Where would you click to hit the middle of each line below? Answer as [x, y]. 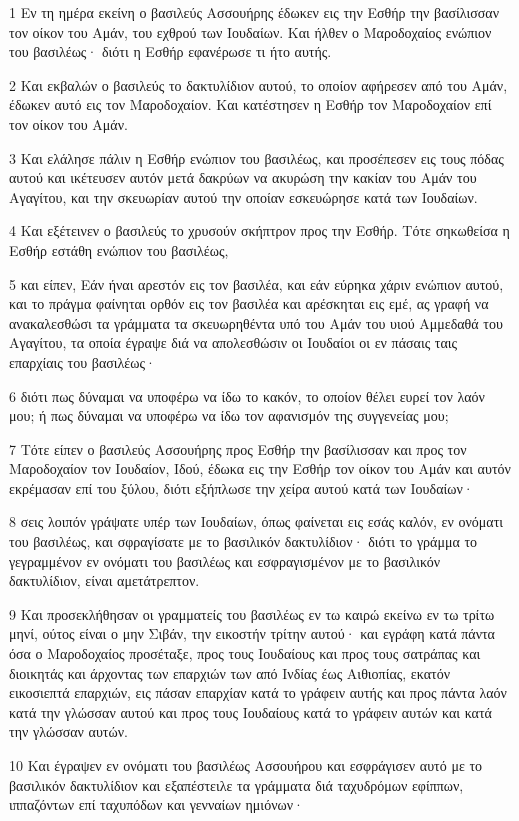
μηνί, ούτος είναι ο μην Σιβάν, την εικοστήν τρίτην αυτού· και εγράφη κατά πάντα [252, 633]
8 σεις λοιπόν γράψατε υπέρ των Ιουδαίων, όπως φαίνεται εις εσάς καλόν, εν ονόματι [256, 521]
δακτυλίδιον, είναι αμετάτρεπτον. [104, 580]
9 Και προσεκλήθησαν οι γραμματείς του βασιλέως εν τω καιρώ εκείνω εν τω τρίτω [252, 613]
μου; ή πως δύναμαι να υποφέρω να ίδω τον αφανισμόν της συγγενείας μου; [229, 415]
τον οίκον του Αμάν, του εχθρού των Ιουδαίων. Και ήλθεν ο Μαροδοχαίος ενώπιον [250, 31]
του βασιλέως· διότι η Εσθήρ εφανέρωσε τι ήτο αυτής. [170, 51]
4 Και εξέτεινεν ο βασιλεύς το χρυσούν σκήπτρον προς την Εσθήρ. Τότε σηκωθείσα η [259, 230]
